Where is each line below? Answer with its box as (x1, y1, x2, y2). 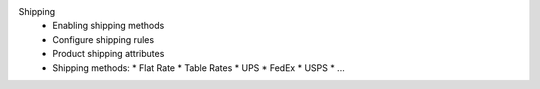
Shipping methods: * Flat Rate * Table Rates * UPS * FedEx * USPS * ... (52, 61, 345, 74)
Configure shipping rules (52, 33, 155, 45)
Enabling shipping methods (52, 20, 165, 32)
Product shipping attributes (52, 48, 165, 60)
